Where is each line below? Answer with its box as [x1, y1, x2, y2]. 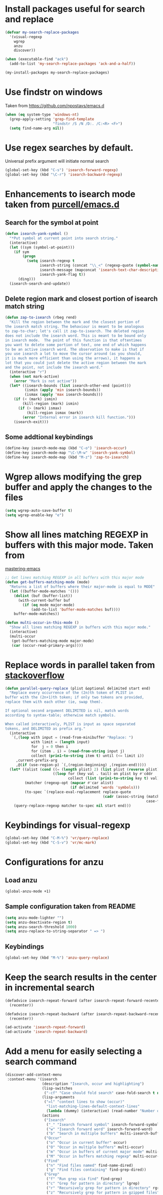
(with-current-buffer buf [17, 598, 70, 603]
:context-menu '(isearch [7, 1077, 57, 1081]
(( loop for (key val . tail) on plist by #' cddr [52, 771, 153, 776]
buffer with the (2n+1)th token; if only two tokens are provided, [5, 695, 145, 700]
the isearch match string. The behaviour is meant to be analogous [5, 324, 145, 329]
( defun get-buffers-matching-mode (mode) [5, 580, 90, 585]
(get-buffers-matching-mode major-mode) [11, 638, 95, 643]
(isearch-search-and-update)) [9, 281, 70, 286]
